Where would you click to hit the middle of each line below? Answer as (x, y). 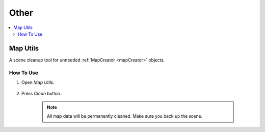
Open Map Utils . (38, 82)
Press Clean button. (41, 94)
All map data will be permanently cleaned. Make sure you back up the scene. (125, 116)
